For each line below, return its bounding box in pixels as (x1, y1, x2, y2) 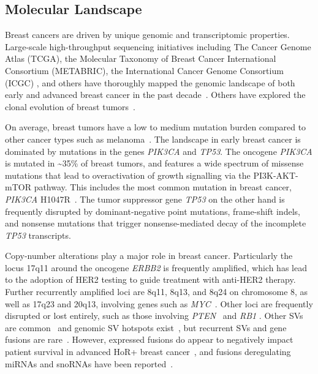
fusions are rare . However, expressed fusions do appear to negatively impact (5, 333, 293, 346)
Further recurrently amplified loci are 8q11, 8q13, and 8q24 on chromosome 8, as (5, 285, 308, 298)
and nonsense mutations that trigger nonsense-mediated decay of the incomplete (5, 217, 306, 230)
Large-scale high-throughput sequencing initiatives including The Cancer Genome (5, 40, 311, 53)
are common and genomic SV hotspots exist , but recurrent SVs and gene (5, 321, 287, 334)
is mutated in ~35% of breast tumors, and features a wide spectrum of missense (5, 157, 304, 170)
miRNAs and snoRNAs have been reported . (5, 357, 173, 370)
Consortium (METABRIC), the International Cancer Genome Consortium (5, 64, 284, 77)
